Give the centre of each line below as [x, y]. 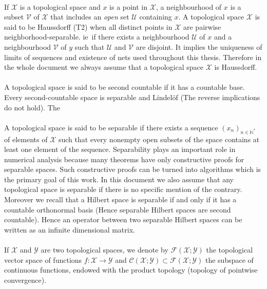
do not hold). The [32, 107]
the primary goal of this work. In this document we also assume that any [119, 179]
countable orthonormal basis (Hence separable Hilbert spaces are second [118, 209]
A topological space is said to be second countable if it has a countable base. [125, 87]
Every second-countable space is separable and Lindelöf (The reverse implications [132, 97]
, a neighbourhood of [189, 6]
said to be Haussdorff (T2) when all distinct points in [88, 26]
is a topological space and [60, 6]
